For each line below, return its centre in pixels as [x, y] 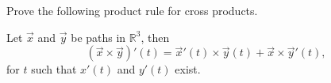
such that [54, 69]
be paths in [98, 37]
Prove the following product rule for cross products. [132, 10]
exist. [188, 69]
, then [155, 37]
